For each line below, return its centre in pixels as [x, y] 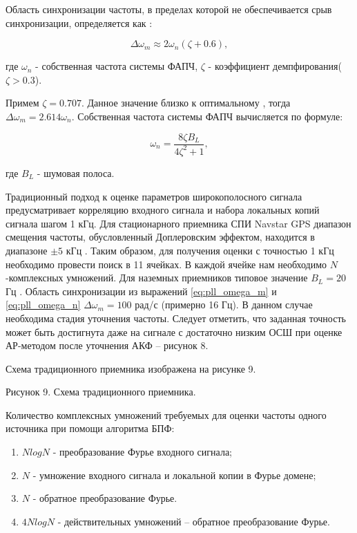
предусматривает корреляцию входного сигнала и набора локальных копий [163, 210]
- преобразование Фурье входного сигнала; [142, 452]
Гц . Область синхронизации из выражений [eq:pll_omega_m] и [141, 291]
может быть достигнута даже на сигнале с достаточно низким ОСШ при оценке [174, 331]
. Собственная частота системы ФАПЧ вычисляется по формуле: [207, 116]
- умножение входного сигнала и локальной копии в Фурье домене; [174, 475]
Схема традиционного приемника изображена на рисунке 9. [131, 368]
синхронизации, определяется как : [79, 22]
